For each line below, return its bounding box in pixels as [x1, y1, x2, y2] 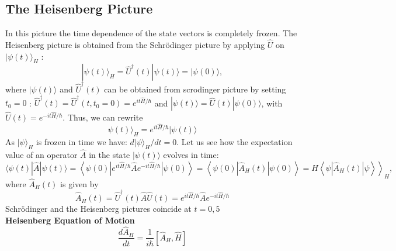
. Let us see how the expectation [176, 136, 293, 148]
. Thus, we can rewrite [62, 111, 143, 123]
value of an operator [5, 149, 78, 161]
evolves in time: [163, 149, 219, 161]
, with [261, 97, 283, 109]
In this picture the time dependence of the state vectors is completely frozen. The [5, 27, 297, 39]
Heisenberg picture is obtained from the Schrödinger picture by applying [5, 39, 265, 51]
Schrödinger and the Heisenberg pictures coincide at [5, 202, 192, 215]
